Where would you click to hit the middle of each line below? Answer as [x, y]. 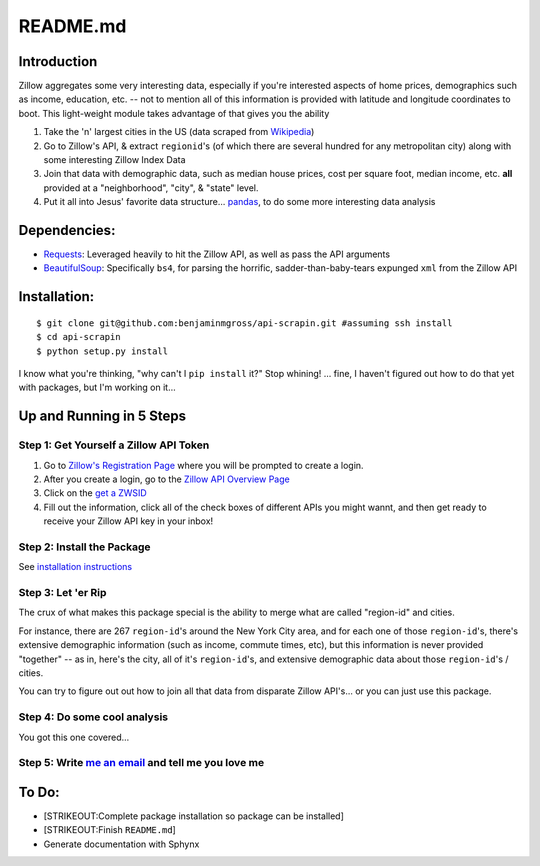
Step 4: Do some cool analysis [93, 717]
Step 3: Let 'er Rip [62, 593]
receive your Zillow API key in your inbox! [128, 521]
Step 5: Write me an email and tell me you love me [141, 763]
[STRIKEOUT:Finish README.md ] [110, 830]
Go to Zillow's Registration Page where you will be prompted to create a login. [203, 465]
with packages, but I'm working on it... [97, 387]
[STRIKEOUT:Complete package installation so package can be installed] [193, 816]
